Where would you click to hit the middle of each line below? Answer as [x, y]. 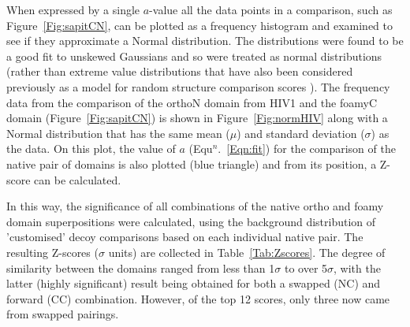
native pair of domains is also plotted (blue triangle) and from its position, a [192, 163]
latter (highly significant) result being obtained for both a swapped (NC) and [194, 283]
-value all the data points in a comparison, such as [271, 9]
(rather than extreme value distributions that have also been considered [180, 71]
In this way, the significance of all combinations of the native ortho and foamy [195, 206]
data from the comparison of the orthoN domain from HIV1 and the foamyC [192, 102]
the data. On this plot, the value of [91, 149]
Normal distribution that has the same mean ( [118, 133]
